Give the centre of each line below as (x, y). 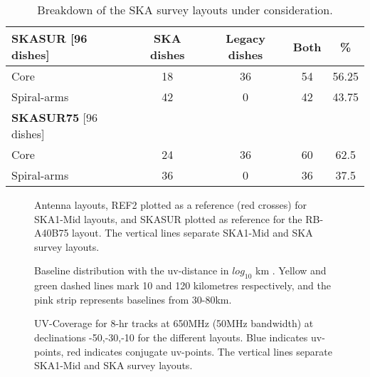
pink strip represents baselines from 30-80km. (133, 299)
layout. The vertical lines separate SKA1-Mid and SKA (192, 233)
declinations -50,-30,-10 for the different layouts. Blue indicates (171, 337)
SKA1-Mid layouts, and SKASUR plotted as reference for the (168, 218)
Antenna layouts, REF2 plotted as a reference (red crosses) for (171, 205)
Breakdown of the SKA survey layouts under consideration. (185, 10)
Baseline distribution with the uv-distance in (132, 270)
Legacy (245, 38)
